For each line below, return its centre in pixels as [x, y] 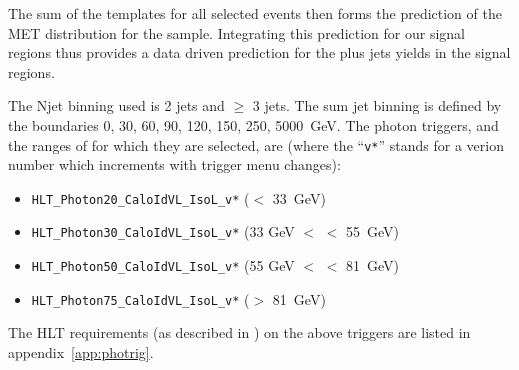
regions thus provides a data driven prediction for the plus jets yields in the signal [259, 52]
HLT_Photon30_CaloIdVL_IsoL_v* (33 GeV [163, 231]
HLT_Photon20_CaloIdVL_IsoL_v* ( [140, 197]
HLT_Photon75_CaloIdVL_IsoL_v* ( [140, 298]
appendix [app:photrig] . [81, 352]
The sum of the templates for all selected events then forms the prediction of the [255, 13]
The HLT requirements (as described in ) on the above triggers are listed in [239, 332]
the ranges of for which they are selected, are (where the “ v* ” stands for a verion [256, 144]
